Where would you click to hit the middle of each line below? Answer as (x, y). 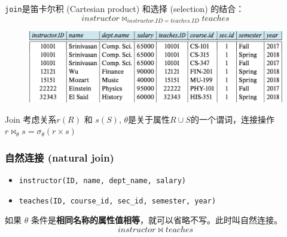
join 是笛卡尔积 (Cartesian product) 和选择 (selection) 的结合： (125, 8)
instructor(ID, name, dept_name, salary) (102, 180)
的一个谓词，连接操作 (232, 119)
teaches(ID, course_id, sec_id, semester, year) (117, 201)
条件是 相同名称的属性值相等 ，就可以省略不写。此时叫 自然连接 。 (156, 220)
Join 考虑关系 (31, 119)
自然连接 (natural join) (59, 157)
